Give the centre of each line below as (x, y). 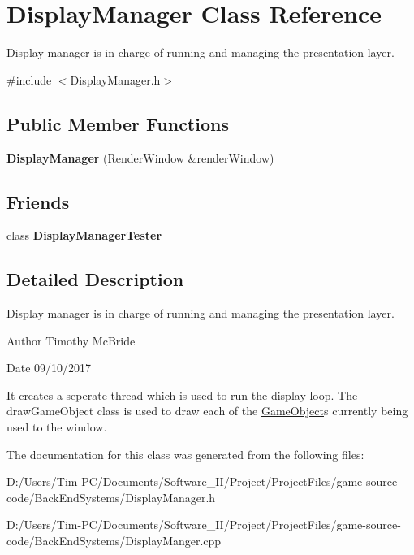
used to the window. (57, 427)
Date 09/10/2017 (49, 368)
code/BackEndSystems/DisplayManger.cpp (114, 541)
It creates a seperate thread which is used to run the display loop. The (182, 395)
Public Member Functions (118, 123)
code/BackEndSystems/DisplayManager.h (111, 497)
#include (29, 79)
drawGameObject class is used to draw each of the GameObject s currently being (207, 411)
